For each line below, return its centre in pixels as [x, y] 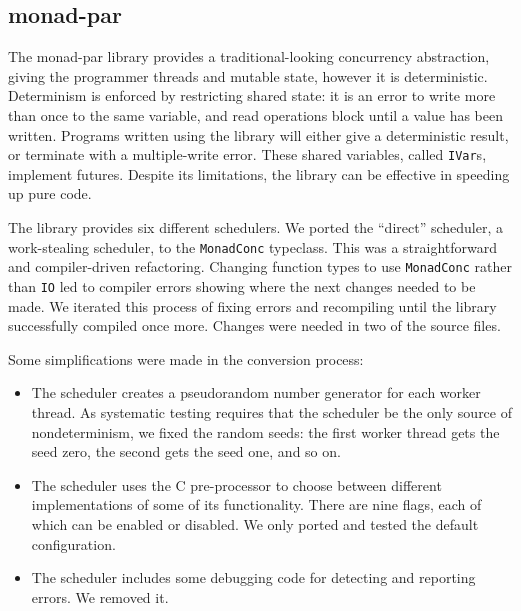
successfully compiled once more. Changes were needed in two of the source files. [254, 325]
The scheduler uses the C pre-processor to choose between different [236, 484]
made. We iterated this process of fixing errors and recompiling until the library [252, 305]
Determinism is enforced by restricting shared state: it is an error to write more [252, 95]
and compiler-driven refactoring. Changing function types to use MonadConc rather [260, 266]
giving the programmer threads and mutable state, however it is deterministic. [248, 75]
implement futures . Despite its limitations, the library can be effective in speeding [259, 173]
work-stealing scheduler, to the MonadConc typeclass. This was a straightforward [253, 246]
